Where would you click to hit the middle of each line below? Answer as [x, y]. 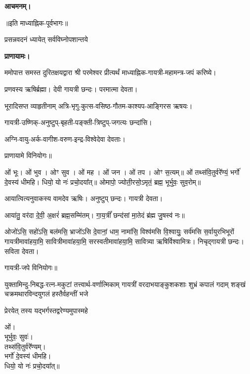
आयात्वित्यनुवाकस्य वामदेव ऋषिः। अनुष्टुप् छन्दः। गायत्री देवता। [84, 198]
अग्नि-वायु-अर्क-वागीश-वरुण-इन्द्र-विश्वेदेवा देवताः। [65, 139]
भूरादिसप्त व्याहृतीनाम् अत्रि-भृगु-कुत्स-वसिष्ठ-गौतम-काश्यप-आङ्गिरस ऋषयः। [99, 105]
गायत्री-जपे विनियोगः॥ [31, 268]
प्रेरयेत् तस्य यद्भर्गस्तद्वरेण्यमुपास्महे [46, 310]
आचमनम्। [18, 6]
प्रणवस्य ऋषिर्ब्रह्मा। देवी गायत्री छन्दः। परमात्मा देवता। [71, 89]
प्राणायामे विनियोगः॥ [28, 155]
